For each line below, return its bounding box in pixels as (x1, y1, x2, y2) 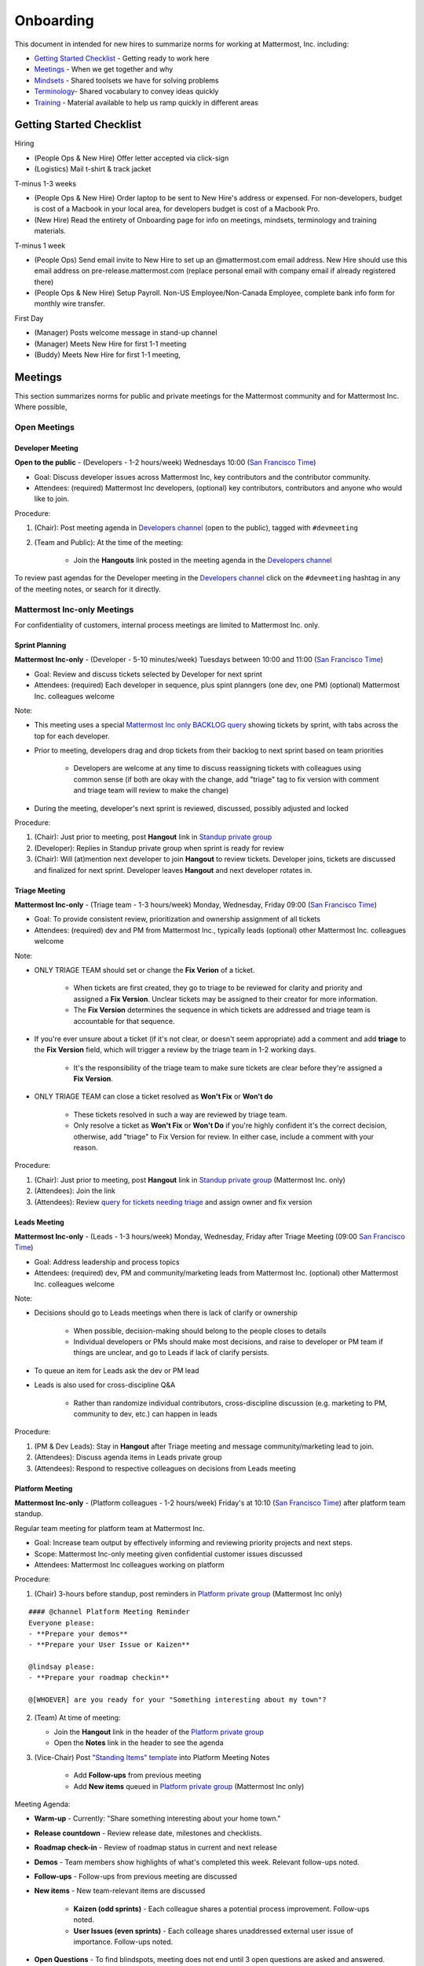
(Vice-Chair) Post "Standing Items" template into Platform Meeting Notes (34, 1752, 270, 1762)
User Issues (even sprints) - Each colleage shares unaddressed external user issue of (73, 1926, 353, 1935)
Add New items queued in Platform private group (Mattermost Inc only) (73, 1781, 305, 1791)
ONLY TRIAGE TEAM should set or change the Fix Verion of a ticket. (34, 965, 255, 974)
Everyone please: (28, 1618, 95, 1627)
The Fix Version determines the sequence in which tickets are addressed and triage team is (73, 1005, 371, 1014)
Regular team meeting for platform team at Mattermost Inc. (14, 1523, 205, 1533)
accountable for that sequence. (73, 1016, 176, 1025)
